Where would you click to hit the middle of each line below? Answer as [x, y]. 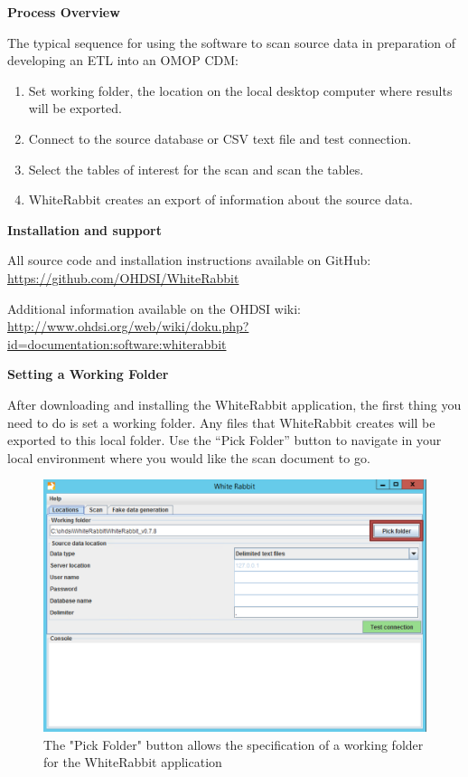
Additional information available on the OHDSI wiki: [154, 308]
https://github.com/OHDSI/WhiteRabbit [123, 277]
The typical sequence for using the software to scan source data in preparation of [232, 42]
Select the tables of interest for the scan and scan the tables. [196, 169]
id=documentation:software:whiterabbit [117, 343]
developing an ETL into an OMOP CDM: [123, 60]
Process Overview [64, 12]
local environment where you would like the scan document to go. [189, 457]
